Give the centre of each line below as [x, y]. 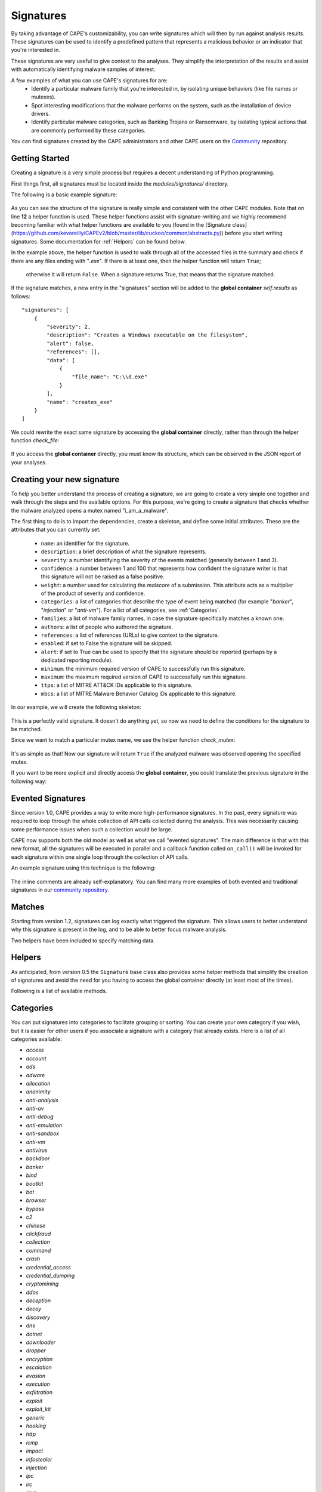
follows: [21, 296]
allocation [38, 1083]
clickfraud [38, 1234]
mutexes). [44, 97]
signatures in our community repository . [60, 890]
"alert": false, [70, 343]
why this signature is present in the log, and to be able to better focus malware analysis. [119, 930]
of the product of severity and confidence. [93, 593]
